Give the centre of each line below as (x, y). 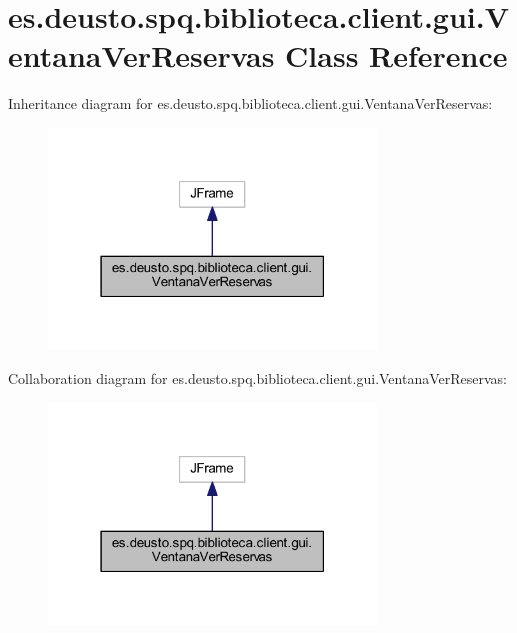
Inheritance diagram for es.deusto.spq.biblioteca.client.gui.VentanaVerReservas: (250, 103)
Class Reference (396, 55)
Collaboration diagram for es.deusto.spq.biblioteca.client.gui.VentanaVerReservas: (257, 378)
